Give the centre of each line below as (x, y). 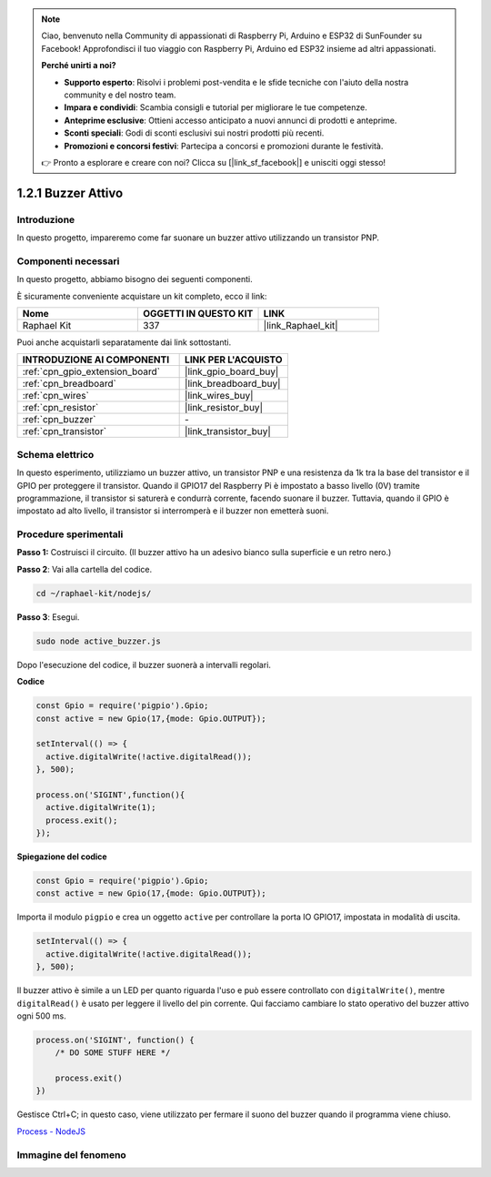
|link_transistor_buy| (228, 431)
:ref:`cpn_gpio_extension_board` (91, 371)
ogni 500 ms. (42, 1016)
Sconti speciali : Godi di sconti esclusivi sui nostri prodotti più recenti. (194, 133)
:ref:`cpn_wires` (56, 396)
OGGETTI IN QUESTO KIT (198, 313)
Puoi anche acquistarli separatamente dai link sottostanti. (124, 342)
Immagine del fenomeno (71, 1154)
